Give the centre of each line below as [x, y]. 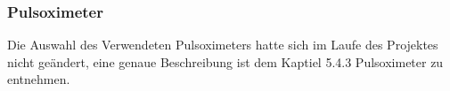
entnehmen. [39, 79]
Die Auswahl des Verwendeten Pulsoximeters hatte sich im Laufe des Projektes [223, 45]
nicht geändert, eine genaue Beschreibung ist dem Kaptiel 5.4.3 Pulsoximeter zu [225, 61]
